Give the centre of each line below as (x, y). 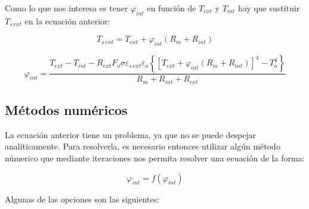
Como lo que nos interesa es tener (67, 8)
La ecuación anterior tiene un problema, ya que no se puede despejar (131, 134)
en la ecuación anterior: (67, 21)
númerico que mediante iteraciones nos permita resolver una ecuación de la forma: (155, 158)
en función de (172, 8)
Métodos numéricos (66, 110)
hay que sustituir (269, 8)
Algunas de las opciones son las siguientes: (82, 199)
